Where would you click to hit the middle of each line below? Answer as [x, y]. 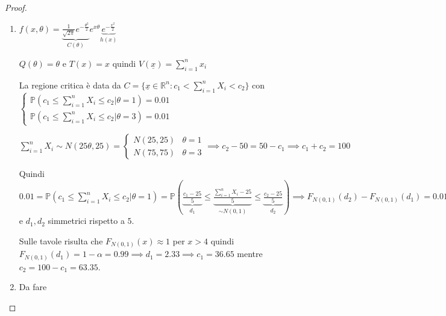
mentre [250, 254]
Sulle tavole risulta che [61, 240]
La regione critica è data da [70, 85]
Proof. [16, 7]
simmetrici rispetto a [86, 221]
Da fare [33, 287]
